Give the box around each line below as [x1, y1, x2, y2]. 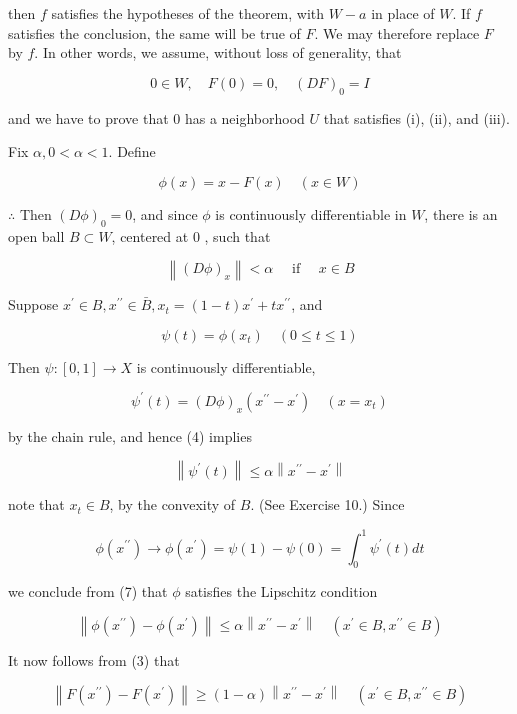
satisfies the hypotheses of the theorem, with [51, 3, 325, 23]
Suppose [8, 294, 59, 315]
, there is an [424, 203, 498, 224]
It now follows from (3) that [8, 650, 180, 671]
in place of [371, 3, 435, 23]
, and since [132, 203, 198, 224]
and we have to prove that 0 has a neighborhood [8, 107, 305, 128]
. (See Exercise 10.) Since [250, 494, 405, 515]
